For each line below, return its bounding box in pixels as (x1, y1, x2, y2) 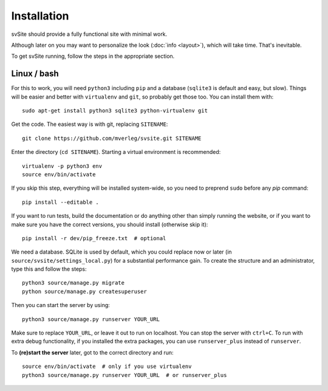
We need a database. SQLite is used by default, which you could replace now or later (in (11, 248, 232, 255)
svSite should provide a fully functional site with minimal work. (11, 30, 168, 38)
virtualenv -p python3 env (22, 162, 103, 170)
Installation (11, 9, 69, 22)
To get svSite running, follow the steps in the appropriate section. (11, 52, 175, 60)
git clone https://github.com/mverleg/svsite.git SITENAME (22, 134, 202, 142)
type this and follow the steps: (11, 265, 87, 273)
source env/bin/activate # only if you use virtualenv (22, 363, 192, 370)
